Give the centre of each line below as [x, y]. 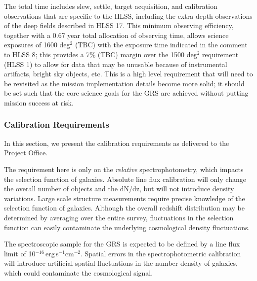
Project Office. [26, 153]
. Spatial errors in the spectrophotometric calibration [161, 253]
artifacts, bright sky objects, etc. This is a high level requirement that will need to [128, 74]
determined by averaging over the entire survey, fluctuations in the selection [119, 217]
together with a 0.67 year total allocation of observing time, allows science [116, 35]
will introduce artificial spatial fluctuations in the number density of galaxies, [121, 263]
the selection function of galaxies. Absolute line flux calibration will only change [125, 179]
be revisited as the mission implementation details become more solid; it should [124, 83]
